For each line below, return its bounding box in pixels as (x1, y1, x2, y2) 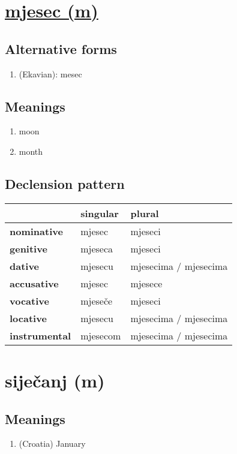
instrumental (10, 328, 71, 342)
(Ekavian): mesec (19, 67, 82, 80)
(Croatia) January (19, 437, 86, 450)
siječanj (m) (5, 368, 105, 392)
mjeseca (80, 241, 113, 255)
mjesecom (80, 328, 121, 342)
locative (10, 311, 47, 325)
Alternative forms (5, 39, 117, 58)
